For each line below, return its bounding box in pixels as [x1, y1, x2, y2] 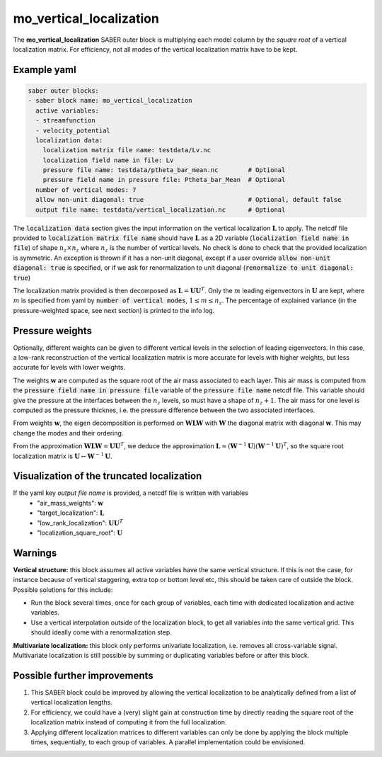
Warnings [13, 547, 57, 559]
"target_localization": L [37, 508, 105, 517]
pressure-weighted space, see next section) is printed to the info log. [13, 306, 215, 314]
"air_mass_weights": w [37, 499, 104, 507]
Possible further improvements [13, 669, 154, 681]
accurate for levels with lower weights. [13, 363, 126, 372]
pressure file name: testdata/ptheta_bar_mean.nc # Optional [42, 166, 286, 174]
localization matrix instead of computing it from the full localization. [30, 718, 227, 727]
